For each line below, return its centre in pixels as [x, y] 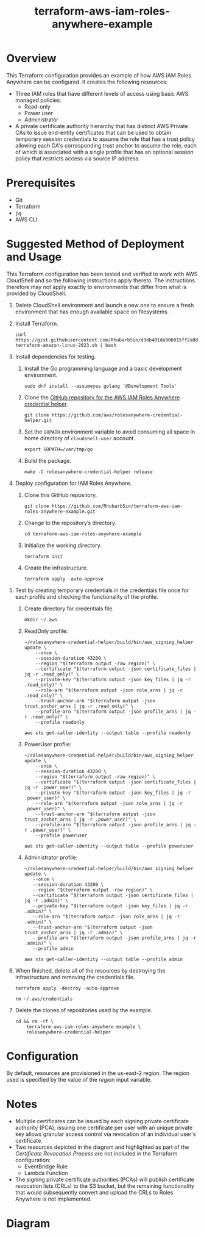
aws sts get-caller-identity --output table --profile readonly [107, 733]
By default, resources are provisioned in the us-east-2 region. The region [98, 1073]
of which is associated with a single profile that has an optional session [104, 152]
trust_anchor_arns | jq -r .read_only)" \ [79, 706]
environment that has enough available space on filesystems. [92, 312]
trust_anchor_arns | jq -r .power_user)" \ [80, 819]
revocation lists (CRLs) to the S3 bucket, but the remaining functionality [105, 1186]
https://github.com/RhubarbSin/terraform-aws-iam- [117, 506]
